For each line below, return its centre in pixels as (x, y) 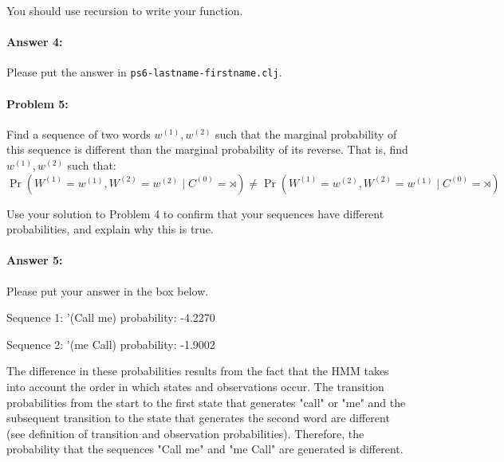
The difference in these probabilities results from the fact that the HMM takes (198, 371)
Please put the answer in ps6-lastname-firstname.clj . (144, 72)
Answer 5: (35, 260)
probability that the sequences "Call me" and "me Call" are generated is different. (205, 449)
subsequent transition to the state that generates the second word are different (198, 418)
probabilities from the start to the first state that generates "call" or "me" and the (206, 402)
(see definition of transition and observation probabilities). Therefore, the (185, 433)
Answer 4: (35, 42)
